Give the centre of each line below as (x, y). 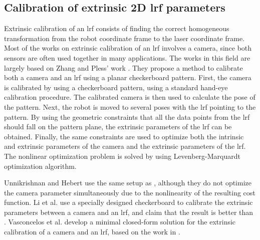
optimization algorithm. (40, 166)
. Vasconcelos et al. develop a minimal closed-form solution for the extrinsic (120, 222)
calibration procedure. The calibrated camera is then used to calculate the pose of (130, 97)
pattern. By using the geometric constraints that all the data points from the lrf (127, 116)
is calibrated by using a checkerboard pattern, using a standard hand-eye (116, 87)
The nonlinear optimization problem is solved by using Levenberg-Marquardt (122, 156)
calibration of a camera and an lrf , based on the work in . (92, 232)
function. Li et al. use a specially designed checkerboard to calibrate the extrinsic (128, 202)
